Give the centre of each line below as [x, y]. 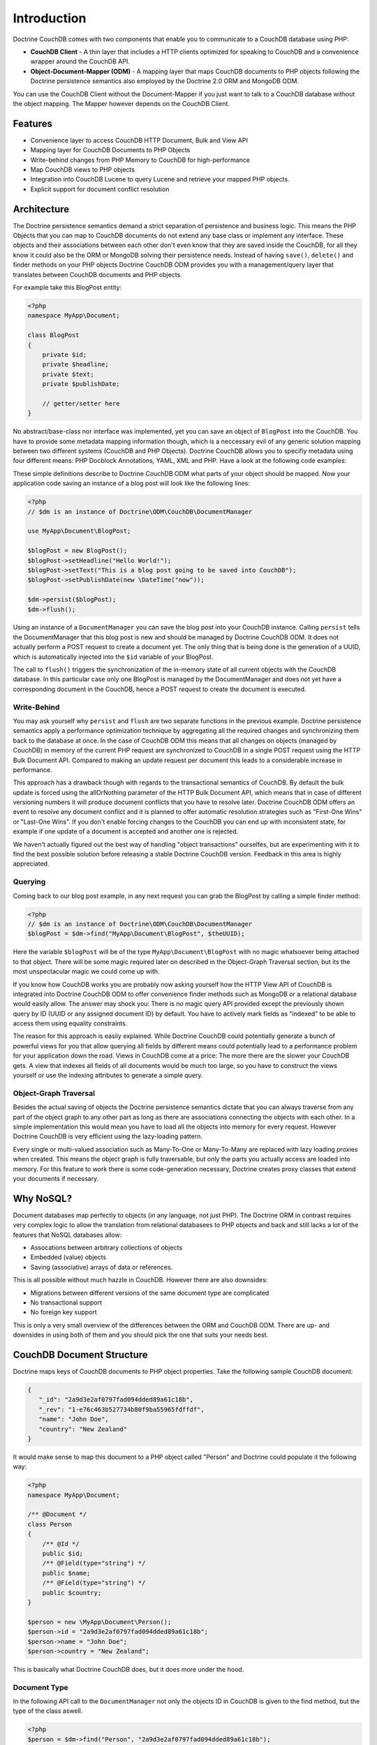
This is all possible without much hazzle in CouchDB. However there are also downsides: [140, 1280]
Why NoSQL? [43, 1198]
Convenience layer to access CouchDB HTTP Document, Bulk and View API [139, 140]
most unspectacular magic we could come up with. [86, 972]
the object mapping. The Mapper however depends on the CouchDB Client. [121, 103]
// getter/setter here [81, 403]
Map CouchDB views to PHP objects [83, 169]
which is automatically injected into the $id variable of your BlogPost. [113, 657]
